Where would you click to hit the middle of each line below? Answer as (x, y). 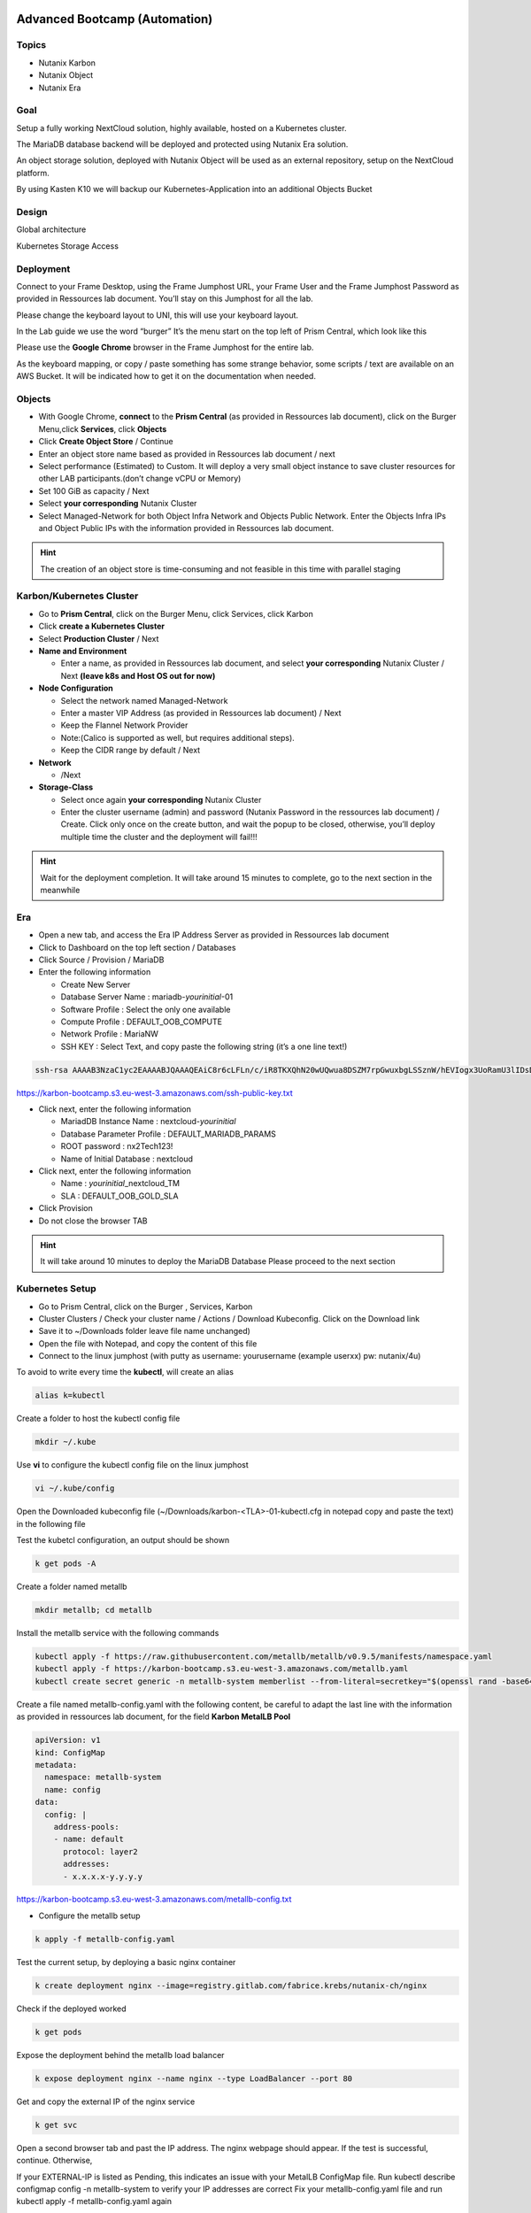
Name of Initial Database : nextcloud (127, 1159)
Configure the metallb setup (89, 1916)
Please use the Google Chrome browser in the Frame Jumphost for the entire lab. (165, 347)
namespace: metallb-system (103, 1777)
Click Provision (65, 1208)
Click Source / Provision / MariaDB (101, 960)
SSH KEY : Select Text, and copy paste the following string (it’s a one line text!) (204, 1046)
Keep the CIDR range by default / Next (131, 750)
